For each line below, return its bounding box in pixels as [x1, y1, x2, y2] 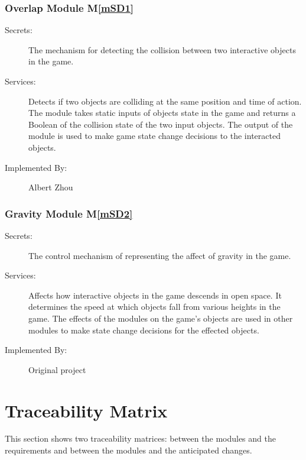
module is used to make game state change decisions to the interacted [28, 129, 281, 142]
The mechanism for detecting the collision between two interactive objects [28, 43, 296, 56]
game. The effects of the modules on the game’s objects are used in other [28, 312, 293, 324]
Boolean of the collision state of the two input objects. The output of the [28, 118, 293, 130]
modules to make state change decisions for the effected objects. [28, 323, 259, 336]
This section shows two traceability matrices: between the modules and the [5, 432, 276, 445]
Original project [28, 363, 86, 375]
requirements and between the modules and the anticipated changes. [5, 444, 252, 456]
